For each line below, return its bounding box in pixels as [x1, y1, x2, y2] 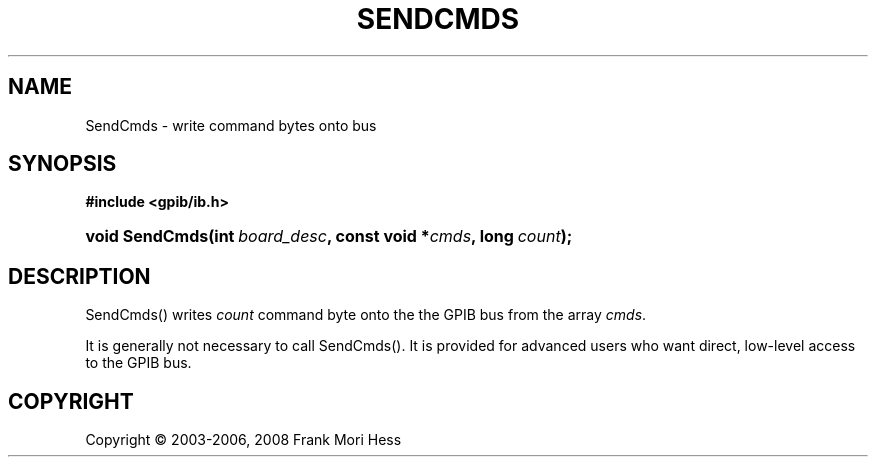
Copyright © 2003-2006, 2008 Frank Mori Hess [85, 431, 402, 449]
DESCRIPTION [8, 263, 151, 289]
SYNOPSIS [8, 151, 117, 177]
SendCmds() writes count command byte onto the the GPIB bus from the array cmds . [85, 306, 647, 324]
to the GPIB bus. [85, 354, 192, 372]
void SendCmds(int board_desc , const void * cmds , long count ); [85, 226, 573, 247]
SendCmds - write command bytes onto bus [85, 116, 377, 134]
